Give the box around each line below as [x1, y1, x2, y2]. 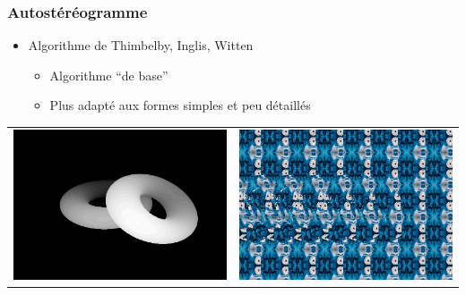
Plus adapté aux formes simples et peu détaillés [49, 96, 311, 114]
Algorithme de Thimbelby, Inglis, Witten [28, 36, 254, 55]
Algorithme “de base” [49, 65, 168, 84]
